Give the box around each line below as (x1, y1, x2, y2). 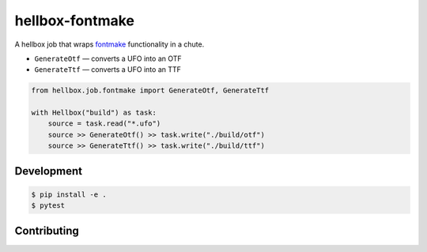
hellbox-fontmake (14, 12, 134, 29)
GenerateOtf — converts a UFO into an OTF (34, 54, 182, 63)
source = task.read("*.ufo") (47, 119, 161, 128)
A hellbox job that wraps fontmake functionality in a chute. (14, 39, 205, 49)
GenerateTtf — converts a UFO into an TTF (34, 65, 182, 74)
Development (14, 164, 83, 178)
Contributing (14, 224, 79, 237)
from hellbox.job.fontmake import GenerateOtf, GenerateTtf (31, 86, 270, 95)
